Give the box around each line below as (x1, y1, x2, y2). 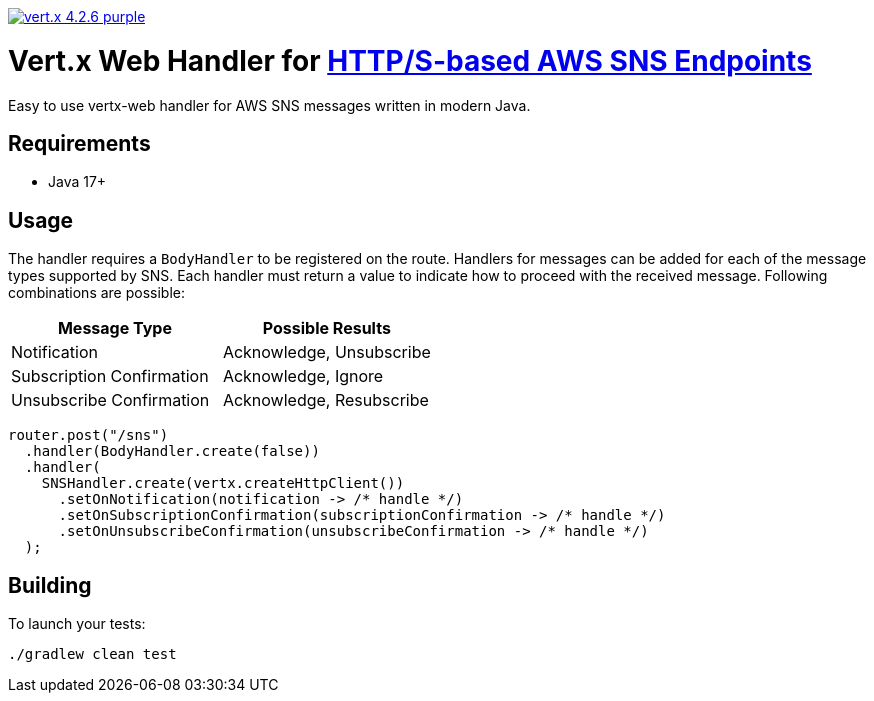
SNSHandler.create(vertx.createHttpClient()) (41, 475, 405, 492)
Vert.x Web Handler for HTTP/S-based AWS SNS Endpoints (8, 43, 812, 78)
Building (8, 572, 92, 598)
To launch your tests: (8, 615, 146, 633)
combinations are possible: (8, 284, 186, 302)
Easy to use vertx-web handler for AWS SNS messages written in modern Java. (8, 96, 531, 114)
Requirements (8, 130, 151, 156)
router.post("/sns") (8, 427, 169, 444)
